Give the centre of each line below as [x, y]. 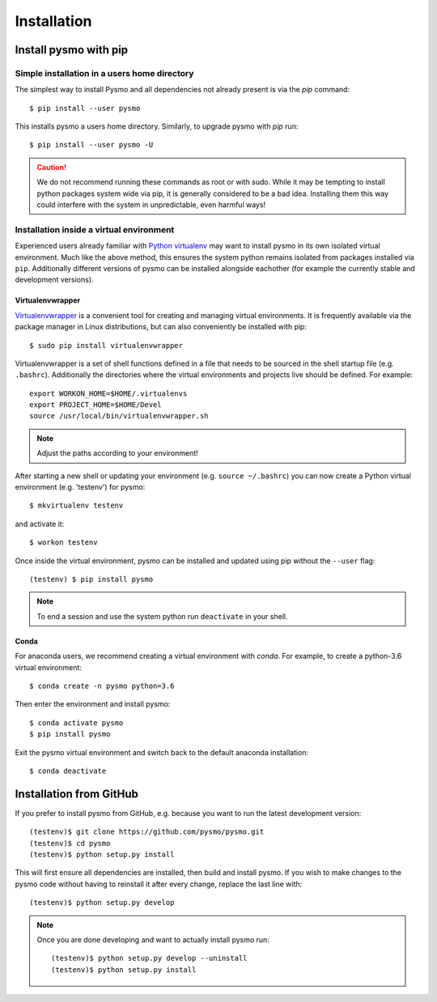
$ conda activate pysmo [76, 723]
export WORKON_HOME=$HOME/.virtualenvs [108, 393]
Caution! [52, 167]
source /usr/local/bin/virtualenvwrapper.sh [119, 416]
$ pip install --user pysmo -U [91, 145]
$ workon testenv [64, 543]
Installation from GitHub [77, 794]
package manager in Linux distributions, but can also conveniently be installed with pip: [161, 327]
